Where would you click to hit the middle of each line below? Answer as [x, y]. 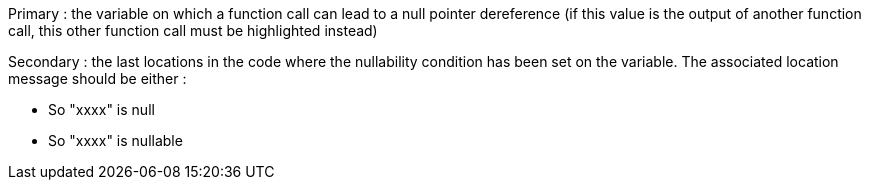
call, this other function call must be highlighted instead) [193, 30]
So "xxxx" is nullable [115, 140]
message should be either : [97, 78]
